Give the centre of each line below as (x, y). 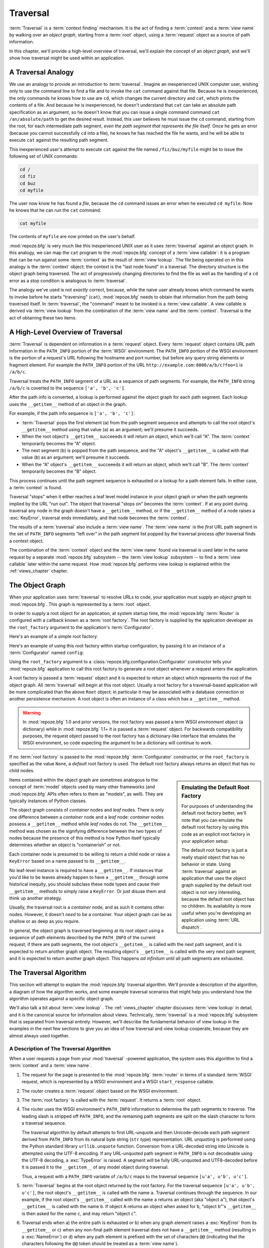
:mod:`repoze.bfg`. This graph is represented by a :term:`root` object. (80, 604)
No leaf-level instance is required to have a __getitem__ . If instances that (86, 870)
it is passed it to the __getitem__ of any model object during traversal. (95, 1167)
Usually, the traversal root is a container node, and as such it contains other (87, 907)
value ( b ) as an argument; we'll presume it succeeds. (76, 457)
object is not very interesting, (211, 892)
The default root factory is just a (214, 850)
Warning (32, 713)
